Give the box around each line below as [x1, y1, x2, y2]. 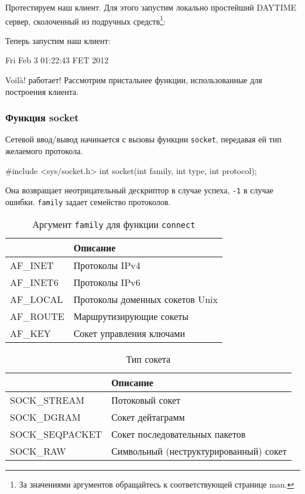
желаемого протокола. [5, 145, 83, 157]
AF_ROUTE [10, 309, 64, 323]
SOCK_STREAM [10, 393, 85, 407]
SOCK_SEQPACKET [10, 427, 102, 441]
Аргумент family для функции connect [32, 217, 196, 231]
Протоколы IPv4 [73, 258, 140, 272]
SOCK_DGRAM [10, 410, 81, 424]
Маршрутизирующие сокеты [73, 309, 189, 323]
